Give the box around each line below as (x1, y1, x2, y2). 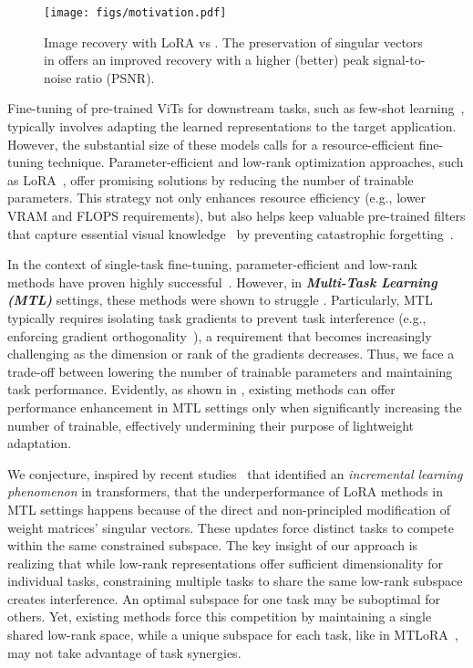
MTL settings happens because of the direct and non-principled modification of (7, 499, 450, 518)
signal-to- (373, 50, 426, 69)
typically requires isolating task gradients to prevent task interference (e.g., (7, 308, 427, 327)
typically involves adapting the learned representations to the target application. (7, 117, 457, 136)
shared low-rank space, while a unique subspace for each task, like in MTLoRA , (7, 625, 458, 644)
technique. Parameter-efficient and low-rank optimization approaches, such (47, 152, 464, 172)
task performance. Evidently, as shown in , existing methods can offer (7, 380, 396, 399)
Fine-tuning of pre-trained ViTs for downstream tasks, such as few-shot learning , (7, 99, 465, 118)
